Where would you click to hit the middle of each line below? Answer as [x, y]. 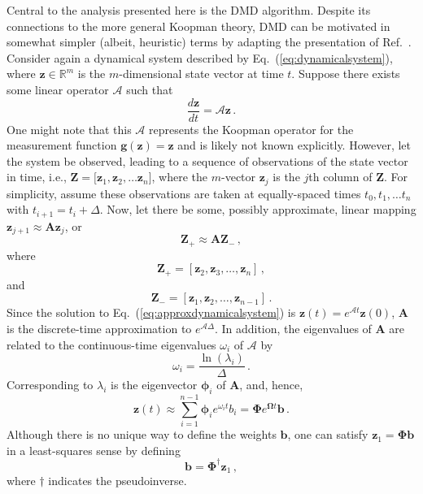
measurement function [62, 145]
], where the [178, 177]
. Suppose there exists [346, 74]
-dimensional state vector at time [201, 74]
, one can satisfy [328, 434]
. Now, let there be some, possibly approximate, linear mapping [258, 209]
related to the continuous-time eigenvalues [111, 344]
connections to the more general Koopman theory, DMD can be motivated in [198, 26]
